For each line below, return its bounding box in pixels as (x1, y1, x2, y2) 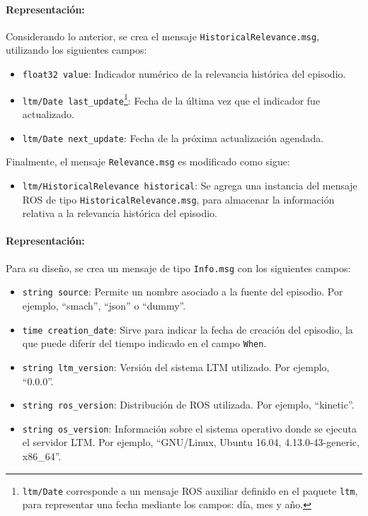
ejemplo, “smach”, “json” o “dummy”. (22, 298, 186, 312)
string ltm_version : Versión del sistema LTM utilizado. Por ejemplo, (22, 359, 330, 374)
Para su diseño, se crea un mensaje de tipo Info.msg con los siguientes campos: (6, 260, 351, 275)
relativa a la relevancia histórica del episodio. (22, 206, 218, 221)
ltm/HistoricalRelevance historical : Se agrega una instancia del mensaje (22, 177, 357, 192)
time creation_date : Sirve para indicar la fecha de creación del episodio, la (22, 322, 353, 336)
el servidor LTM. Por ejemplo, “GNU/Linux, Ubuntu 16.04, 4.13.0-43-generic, (22, 435, 360, 450)
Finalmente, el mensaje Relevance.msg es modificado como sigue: (6, 154, 290, 169)
